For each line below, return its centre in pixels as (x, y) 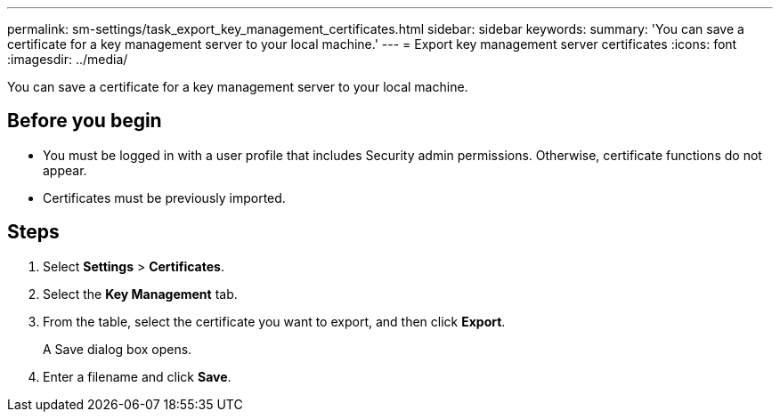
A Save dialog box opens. (118, 349)
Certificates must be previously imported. (164, 197)
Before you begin (85, 121)
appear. (65, 170)
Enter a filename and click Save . (137, 376)
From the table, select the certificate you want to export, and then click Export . (274, 321)
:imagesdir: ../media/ (68, 59)
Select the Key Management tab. (140, 294)
